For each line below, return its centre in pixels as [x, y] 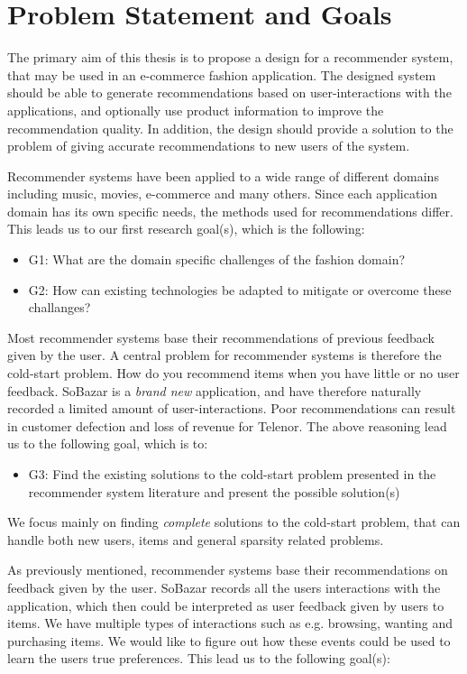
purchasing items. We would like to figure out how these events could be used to [229, 640]
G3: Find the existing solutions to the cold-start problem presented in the [232, 474]
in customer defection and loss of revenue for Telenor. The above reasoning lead [227, 425]
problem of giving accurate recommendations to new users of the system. [209, 146]
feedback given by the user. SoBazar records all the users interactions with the [224, 587]
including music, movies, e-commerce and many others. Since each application [223, 194]
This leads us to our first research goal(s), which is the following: [186, 229]
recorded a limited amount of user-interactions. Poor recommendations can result [232, 408]
